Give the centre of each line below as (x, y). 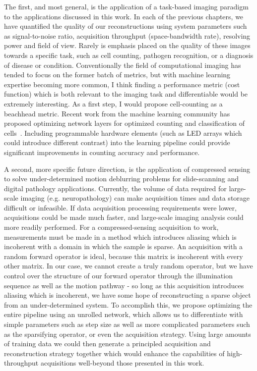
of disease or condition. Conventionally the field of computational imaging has (123, 65)
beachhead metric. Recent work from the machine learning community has (117, 113)
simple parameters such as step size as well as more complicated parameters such (127, 324)
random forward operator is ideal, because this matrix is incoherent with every (124, 256)
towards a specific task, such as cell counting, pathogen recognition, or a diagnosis (129, 55)
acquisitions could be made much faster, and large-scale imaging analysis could (124, 217)
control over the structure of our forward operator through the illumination (118, 276)
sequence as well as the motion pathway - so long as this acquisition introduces (124, 285)
